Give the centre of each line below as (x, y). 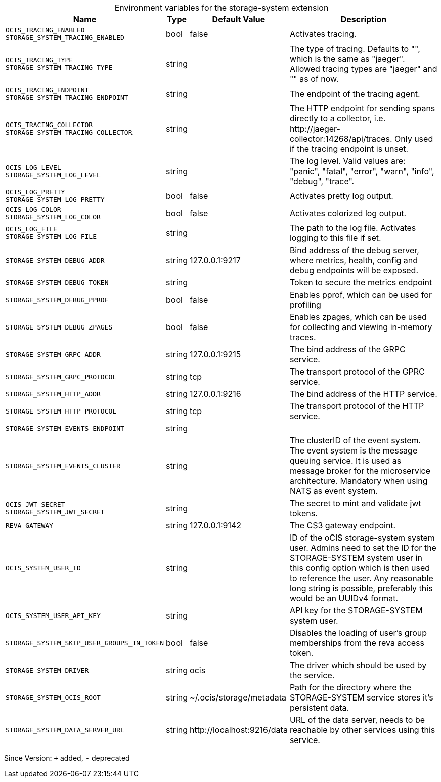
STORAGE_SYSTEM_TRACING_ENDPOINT (67, 97)
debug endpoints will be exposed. (354, 270)
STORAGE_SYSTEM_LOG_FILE (51, 237)
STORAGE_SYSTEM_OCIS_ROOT (53, 697)
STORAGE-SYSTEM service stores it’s (361, 697)
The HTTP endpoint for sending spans (362, 108)
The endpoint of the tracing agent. (355, 94)
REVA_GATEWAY (29, 525)
